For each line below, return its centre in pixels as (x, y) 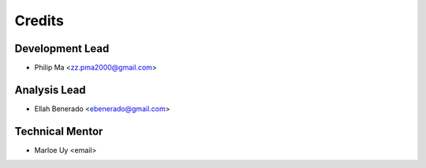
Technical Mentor (59, 131)
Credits (39, 21)
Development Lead (62, 49)
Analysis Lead (50, 90)
